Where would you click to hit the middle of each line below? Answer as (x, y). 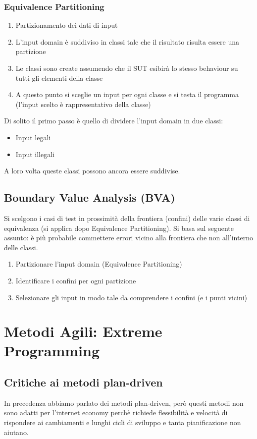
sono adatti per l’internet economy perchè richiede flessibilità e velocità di (116, 412)
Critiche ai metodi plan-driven (83, 382)
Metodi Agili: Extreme (83, 331)
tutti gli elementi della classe (59, 78)
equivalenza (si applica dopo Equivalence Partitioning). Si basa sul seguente (119, 228)
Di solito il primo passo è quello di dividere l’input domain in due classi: (114, 121)
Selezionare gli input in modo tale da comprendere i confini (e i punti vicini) (131, 297)
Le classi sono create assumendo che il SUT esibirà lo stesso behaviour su (127, 68)
